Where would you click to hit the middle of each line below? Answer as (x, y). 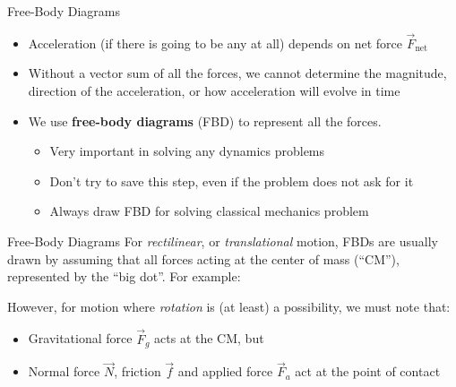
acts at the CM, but (209, 338)
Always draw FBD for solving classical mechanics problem (209, 211)
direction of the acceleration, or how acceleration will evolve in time (214, 90)
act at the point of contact (368, 371)
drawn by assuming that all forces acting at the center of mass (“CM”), (203, 258)
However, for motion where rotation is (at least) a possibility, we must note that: (229, 306)
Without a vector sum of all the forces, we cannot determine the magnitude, (237, 73)
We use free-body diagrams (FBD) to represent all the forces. (205, 120)
